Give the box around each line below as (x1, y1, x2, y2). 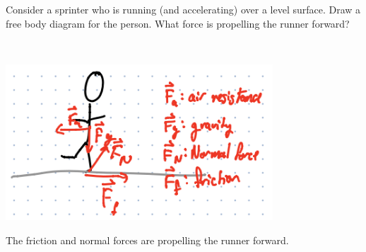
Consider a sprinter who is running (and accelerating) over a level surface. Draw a (6, 2, 361, 16)
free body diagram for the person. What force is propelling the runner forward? (6, 16, 350, 30)
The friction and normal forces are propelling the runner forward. (6, 233, 289, 248)
